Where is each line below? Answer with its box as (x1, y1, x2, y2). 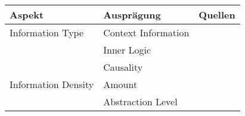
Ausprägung (103, 8, 161, 21)
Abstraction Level (103, 95, 178, 108)
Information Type (10, 26, 84, 39)
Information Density (10, 77, 94, 91)
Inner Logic (103, 43, 151, 57)
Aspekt (10, 8, 44, 21)
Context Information (103, 26, 190, 39)
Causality (103, 60, 143, 74)
